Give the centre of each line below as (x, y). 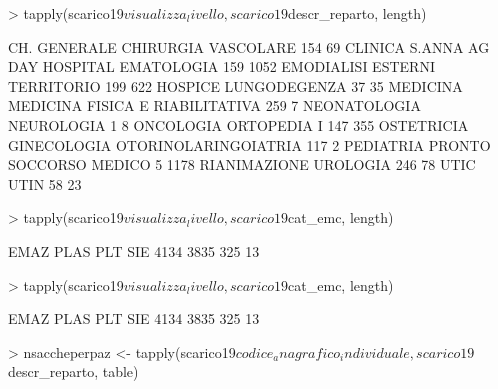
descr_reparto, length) (357, 13)
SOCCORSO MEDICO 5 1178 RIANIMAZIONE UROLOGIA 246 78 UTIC (242, 164)
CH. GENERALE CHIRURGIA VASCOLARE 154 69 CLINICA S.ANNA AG (249, 46)
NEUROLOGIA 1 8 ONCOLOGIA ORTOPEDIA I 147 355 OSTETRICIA (238, 124)
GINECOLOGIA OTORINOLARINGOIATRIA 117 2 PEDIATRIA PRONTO (249, 144)
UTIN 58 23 (45, 183)
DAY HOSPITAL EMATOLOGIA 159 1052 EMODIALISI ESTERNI (221, 66)
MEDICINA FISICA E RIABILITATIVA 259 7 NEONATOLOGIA (214, 105)
